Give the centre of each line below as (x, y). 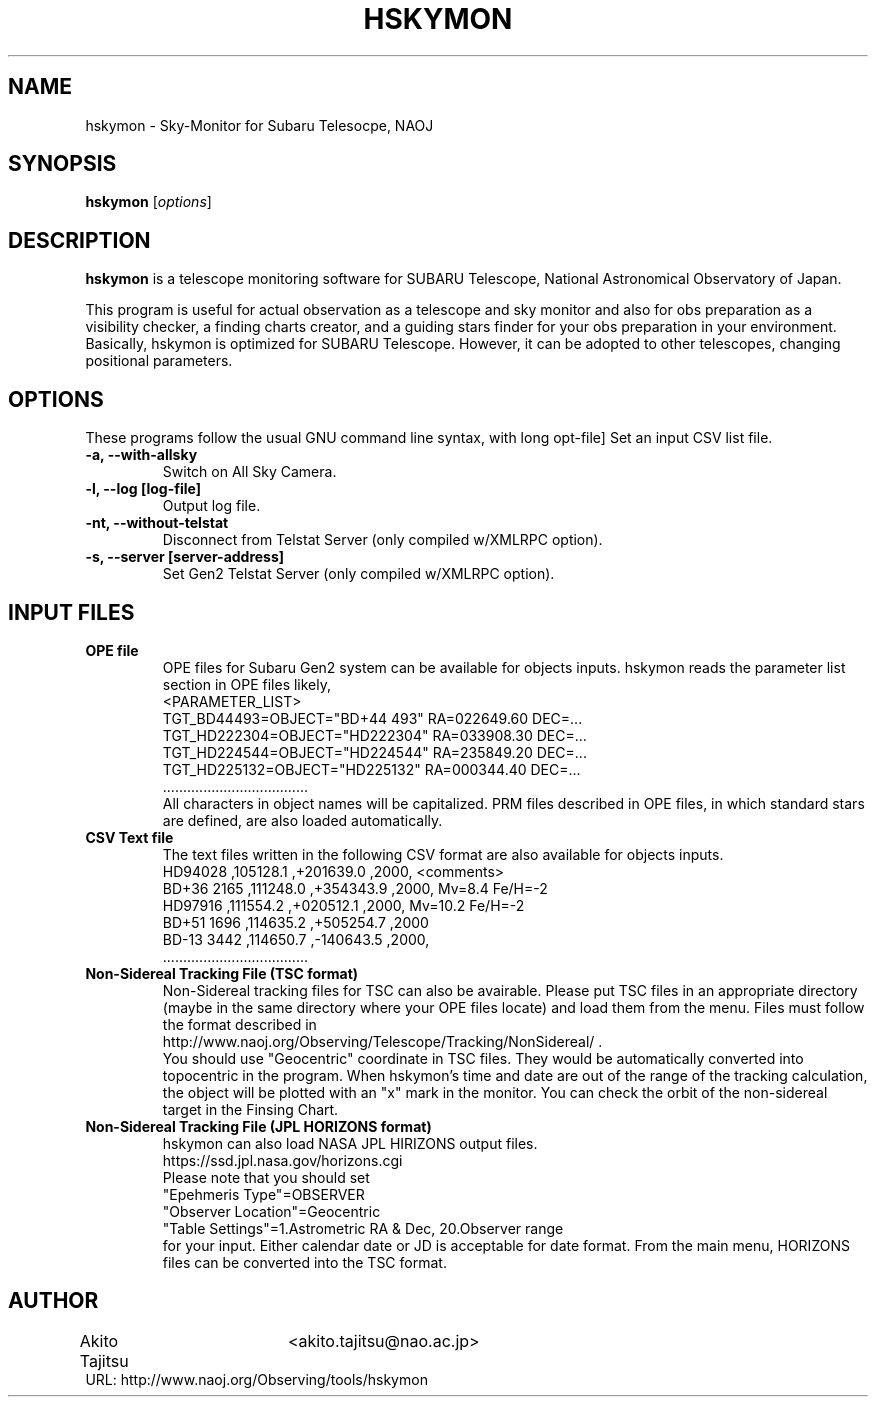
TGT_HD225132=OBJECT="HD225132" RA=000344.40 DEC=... (371, 769)
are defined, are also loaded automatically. (302, 820)
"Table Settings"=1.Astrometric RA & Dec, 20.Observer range (363, 1228)
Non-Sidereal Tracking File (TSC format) (222, 973)
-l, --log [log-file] (143, 489)
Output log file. (211, 506)
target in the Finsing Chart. (250, 1109)
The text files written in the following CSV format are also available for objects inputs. (443, 854)
